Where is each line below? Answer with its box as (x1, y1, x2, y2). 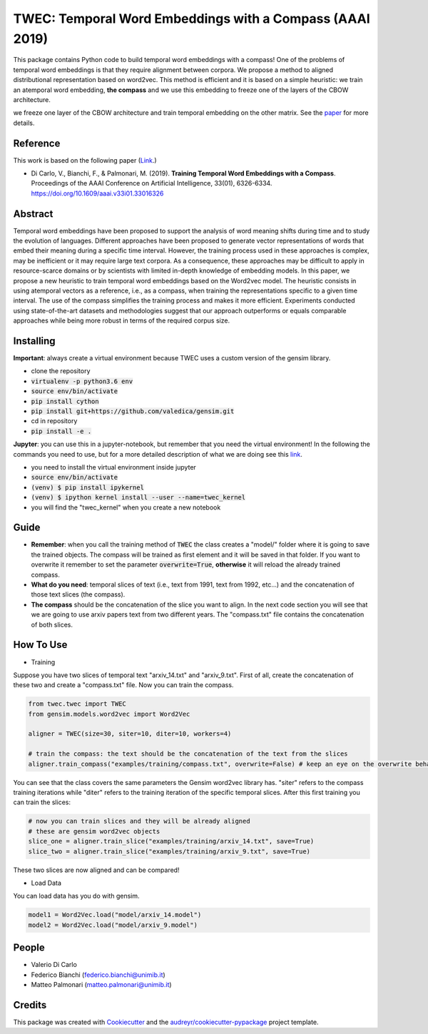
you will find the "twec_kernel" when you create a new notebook (31, 503, 221, 512)
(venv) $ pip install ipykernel (31, 483, 144, 492)
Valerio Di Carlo (31, 960, 78, 969)
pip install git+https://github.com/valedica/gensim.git (31, 407, 235, 415)
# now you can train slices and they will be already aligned (28, 817, 250, 826)
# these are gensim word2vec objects (28, 827, 160, 835)
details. (13, 118, 35, 127)
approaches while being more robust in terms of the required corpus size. (13, 316, 230, 325)
